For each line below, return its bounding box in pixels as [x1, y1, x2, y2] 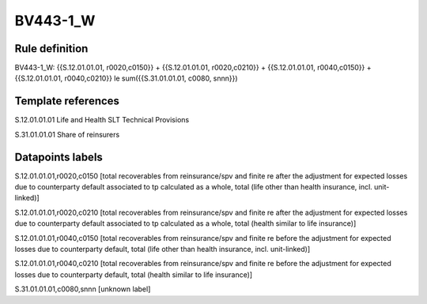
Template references [14, 95, 120, 108]
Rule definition [14, 42, 89, 55]
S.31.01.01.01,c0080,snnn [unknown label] [14, 284, 151, 294]
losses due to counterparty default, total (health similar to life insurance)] [14, 269, 253, 280]
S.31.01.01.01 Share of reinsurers [14, 129, 120, 139]
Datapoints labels [14, 150, 103, 163]
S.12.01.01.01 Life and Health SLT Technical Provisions [14, 115, 190, 125]
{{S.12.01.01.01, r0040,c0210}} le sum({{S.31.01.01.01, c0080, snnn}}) [14, 73, 238, 83]
